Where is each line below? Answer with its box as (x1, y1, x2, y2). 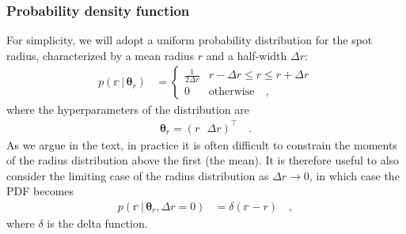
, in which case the (309, 167, 400, 183)
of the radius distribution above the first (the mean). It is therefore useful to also (6, 152, 400, 168)
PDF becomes (6, 183, 74, 199)
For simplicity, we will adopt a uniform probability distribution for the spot (6, 32, 373, 48)
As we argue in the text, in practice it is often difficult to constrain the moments (6, 136, 397, 153)
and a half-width (206, 47, 287, 63)
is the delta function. (47, 214, 148, 231)
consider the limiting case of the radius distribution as (6, 167, 269, 183)
